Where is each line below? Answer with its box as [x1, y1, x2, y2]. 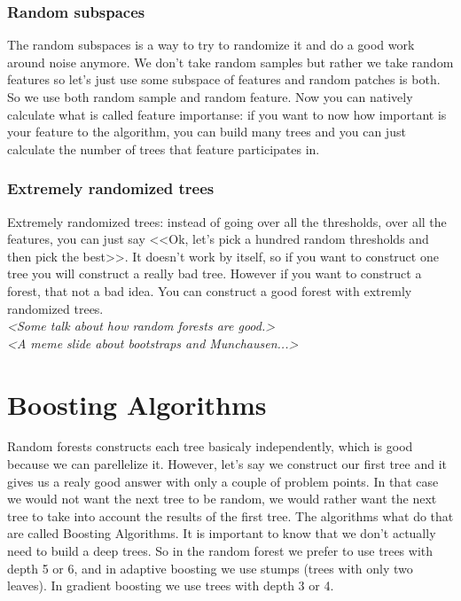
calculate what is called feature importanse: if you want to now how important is [7, 105, 447, 123]
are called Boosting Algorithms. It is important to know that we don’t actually [7, 524, 436, 542]
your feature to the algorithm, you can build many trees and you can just [7, 122, 406, 141]
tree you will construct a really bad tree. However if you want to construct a [7, 264, 422, 283]
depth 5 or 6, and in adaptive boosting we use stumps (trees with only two [7, 558, 413, 577]
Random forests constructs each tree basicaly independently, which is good [7, 437, 413, 456]
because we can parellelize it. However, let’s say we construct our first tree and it [7, 455, 447, 473]
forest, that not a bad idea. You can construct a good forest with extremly [7, 281, 412, 300]
